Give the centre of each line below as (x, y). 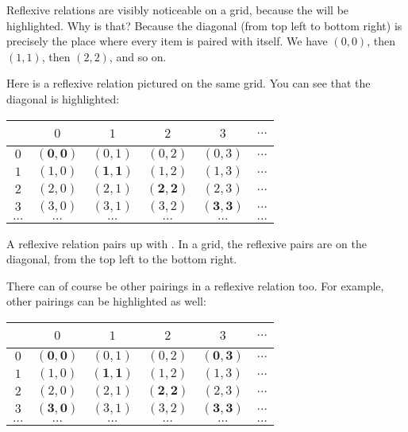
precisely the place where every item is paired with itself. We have (167, 41)
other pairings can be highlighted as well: (106, 301)
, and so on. (138, 56)
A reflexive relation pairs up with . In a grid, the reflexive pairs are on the (187, 243)
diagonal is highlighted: (63, 98)
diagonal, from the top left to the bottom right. (122, 259)
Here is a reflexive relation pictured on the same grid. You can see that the (189, 83)
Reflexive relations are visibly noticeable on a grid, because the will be (178, 10)
